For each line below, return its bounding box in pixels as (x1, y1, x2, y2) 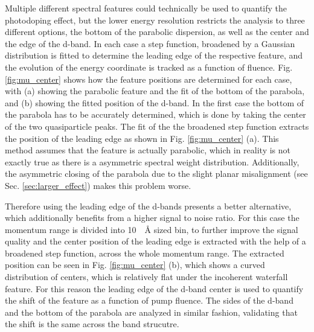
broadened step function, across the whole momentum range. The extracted (5, 246, 284, 259)
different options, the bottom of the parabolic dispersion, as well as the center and (5, 25, 309, 38)
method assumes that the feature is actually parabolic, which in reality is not (5, 144, 291, 156)
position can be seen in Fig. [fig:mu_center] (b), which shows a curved (5, 258, 265, 271)
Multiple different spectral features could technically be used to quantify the (5, 2, 287, 14)
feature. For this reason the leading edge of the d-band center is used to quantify (5, 282, 304, 295)
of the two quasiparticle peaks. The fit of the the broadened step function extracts (5, 120, 309, 132)
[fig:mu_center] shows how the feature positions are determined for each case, (5, 72, 292, 85)
